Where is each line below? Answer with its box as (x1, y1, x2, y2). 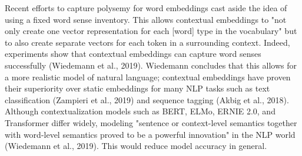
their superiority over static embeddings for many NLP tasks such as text (5, 82, 270, 94)
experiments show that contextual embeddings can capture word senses (5, 48, 261, 60)
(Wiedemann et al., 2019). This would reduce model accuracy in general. (5, 140, 267, 152)
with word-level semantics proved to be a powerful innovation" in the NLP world (5, 128, 296, 140)
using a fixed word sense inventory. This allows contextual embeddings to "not (5, 13, 287, 25)
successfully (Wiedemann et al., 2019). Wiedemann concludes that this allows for (5, 59, 297, 71)
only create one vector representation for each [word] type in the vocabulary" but (5, 25, 297, 37)
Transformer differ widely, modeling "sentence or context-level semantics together (5, 116, 297, 128)
